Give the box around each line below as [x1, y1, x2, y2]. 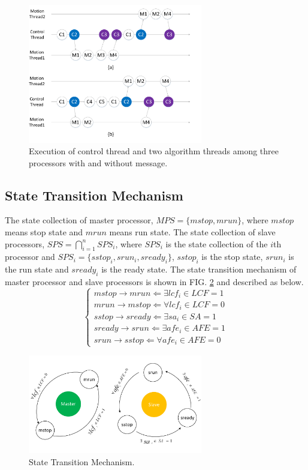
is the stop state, [201, 250, 263, 263]
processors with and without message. [29, 156, 168, 169]
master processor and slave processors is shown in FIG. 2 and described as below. [5, 276, 304, 288]
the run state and [5, 263, 69, 276]
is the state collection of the [165, 237, 268, 250]
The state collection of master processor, [5, 214, 153, 226]
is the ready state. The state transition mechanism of [101, 263, 297, 276]
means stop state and [5, 226, 83, 238]
